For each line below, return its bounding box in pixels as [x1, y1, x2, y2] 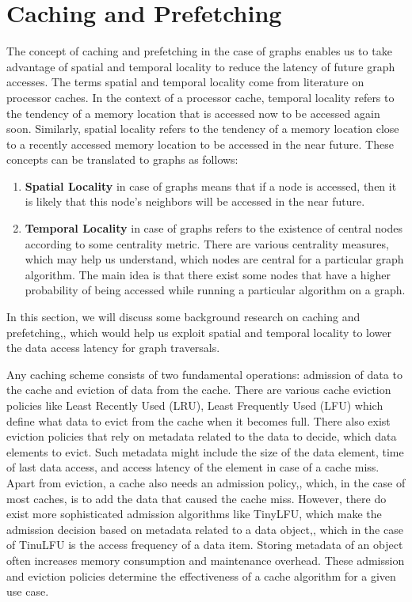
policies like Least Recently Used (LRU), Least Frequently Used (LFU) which [6, 397, 383, 413]
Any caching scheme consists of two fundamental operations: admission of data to [6, 365, 402, 382]
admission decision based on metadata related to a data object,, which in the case [6, 521, 403, 537]
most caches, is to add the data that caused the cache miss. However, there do [6, 490, 387, 506]
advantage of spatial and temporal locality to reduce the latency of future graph [6, 58, 395, 74]
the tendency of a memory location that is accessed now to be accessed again [6, 104, 380, 121]
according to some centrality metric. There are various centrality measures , [25, 235, 389, 252]
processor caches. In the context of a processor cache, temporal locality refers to [6, 89, 395, 105]
